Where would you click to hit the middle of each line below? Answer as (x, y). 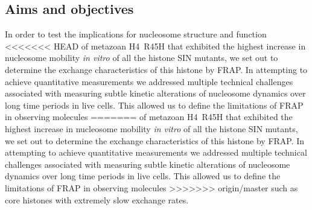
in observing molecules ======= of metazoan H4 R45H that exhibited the (149, 117)
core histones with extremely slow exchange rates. (97, 199)
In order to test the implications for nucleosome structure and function (136, 34)
